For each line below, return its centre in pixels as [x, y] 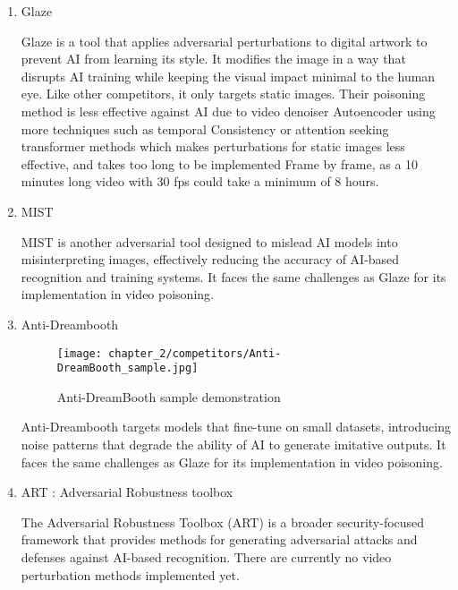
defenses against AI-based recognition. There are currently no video [206, 556]
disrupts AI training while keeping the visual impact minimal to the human [228, 76]
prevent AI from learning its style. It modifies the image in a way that [213, 59]
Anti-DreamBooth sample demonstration [169, 396]
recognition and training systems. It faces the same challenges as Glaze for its [233, 276]
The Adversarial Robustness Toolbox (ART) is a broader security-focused [223, 522]
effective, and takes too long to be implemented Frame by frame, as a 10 [220, 163]
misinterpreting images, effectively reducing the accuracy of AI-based [210, 259]
